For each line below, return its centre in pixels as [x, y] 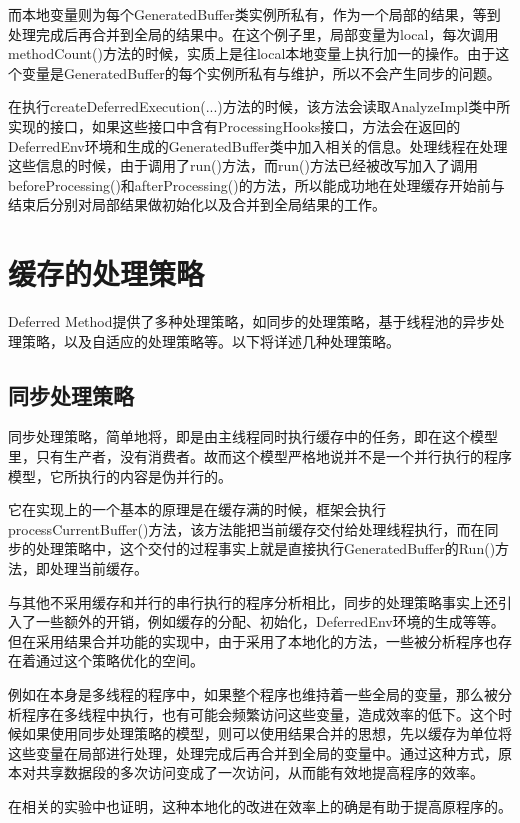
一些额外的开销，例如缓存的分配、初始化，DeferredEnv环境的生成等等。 [270, 621]
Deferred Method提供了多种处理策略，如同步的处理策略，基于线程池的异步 [249, 321]
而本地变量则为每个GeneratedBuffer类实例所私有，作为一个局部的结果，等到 [254, 14]
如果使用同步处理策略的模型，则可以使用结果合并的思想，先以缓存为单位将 [266, 733]
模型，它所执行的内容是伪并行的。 [120, 475]
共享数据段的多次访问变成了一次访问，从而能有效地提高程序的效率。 [259, 772]
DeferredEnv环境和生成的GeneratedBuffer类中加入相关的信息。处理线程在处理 [258, 145]
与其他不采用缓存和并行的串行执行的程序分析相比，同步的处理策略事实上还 [253, 601]
